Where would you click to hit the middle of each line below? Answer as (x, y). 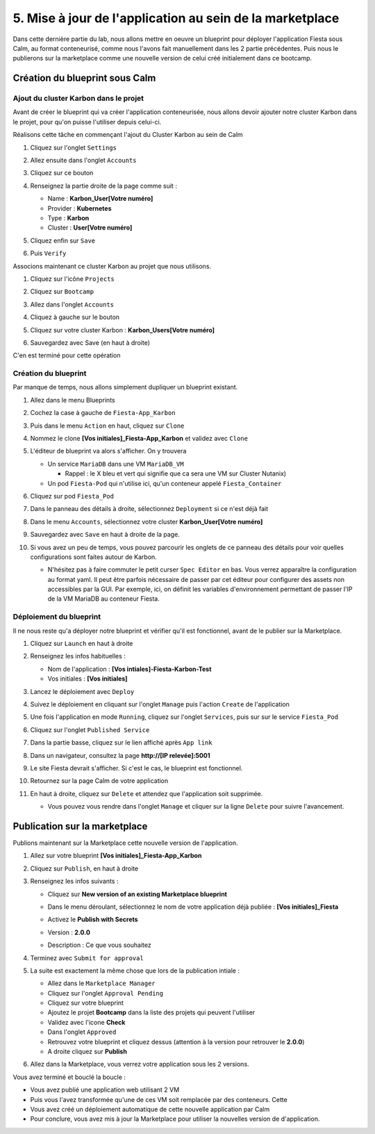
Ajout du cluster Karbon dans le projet (78, 99)
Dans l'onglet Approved (82, 1032)
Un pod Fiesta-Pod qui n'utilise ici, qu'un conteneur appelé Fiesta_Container (165, 483)
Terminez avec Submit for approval (87, 958)
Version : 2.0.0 (69, 932)
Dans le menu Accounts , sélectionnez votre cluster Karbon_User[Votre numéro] (147, 521)
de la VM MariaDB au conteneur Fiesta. (103, 599)
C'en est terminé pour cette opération (67, 355)
